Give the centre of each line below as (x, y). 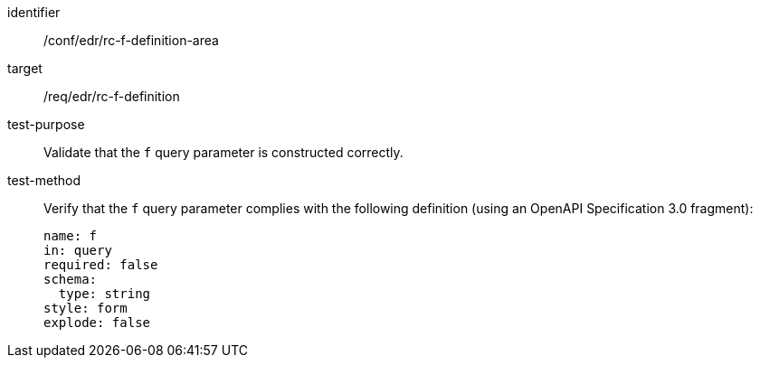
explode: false (97, 323)
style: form (85, 308)
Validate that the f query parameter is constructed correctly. (223, 152)
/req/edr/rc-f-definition (112, 96)
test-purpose (46, 124)
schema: (71, 279)
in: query (78, 250)
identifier (34, 12)
